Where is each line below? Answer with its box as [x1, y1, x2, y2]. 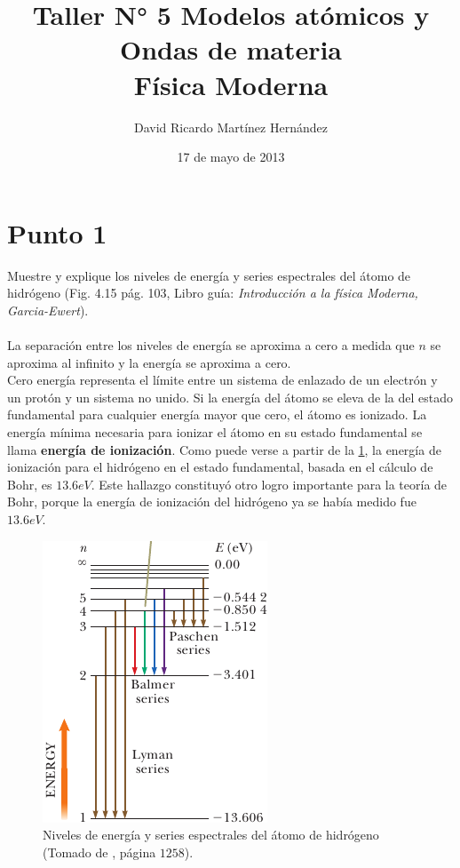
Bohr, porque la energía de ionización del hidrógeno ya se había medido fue [7, 492, 416, 511]
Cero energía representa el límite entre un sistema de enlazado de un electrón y [7, 370, 438, 389]
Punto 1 [7, 214, 107, 251]
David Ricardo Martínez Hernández [134, 117, 328, 136]
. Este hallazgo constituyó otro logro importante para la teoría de [91, 474, 448, 493]
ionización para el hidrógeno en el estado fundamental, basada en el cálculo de [7, 458, 433, 476]
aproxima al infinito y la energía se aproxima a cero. [7, 353, 291, 371]
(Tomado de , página [43, 842, 156, 861]
